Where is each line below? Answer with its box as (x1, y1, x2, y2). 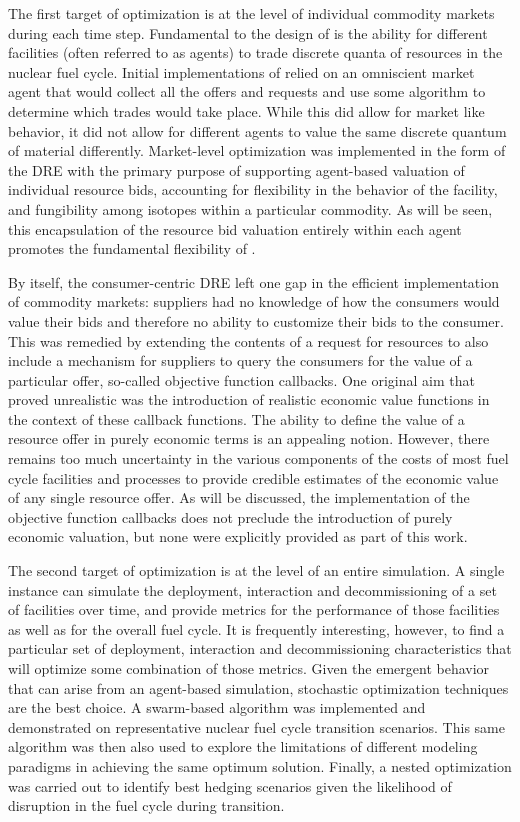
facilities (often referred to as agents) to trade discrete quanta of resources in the (8, 42, 503, 63)
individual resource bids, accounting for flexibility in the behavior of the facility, (8, 179, 498, 200)
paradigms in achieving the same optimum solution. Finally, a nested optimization (8, 755, 512, 776)
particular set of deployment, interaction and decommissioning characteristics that (8, 638, 512, 659)
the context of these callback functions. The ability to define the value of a (8, 408, 465, 429)
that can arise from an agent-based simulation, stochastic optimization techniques (8, 677, 509, 698)
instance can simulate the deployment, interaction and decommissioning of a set (8, 579, 497, 600)
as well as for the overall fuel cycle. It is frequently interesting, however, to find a (8, 618, 505, 639)
